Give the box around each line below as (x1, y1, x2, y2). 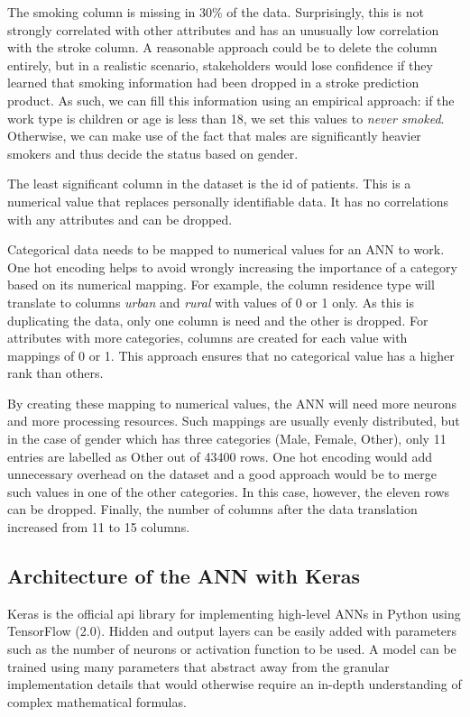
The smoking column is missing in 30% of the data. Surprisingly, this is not (7, 3, 424, 21)
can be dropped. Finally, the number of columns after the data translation (7, 500, 418, 519)
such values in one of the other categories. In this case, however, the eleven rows (7, 482, 450, 501)
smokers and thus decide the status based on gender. (7, 143, 299, 162)
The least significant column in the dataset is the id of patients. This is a (7, 174, 411, 193)
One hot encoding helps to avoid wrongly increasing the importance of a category (7, 257, 457, 276)
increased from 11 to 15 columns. (7, 518, 190, 537)
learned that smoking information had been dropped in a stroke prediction (7, 73, 419, 92)
